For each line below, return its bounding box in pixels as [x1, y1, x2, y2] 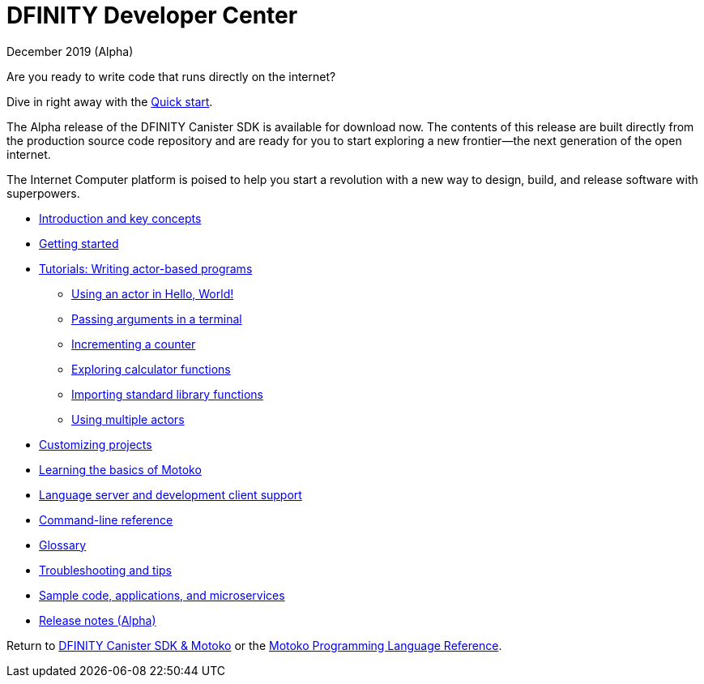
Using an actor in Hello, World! [71, 286, 234, 301]
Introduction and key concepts [39, 211, 202, 225]
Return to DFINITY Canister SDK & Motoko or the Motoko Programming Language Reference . [6, 638, 502, 652]
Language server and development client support [39, 487, 302, 502]
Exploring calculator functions [71, 361, 231, 376]
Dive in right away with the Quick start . [6, 94, 213, 109]
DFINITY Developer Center [6, 2, 298, 29]
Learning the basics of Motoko [39, 462, 202, 477]
